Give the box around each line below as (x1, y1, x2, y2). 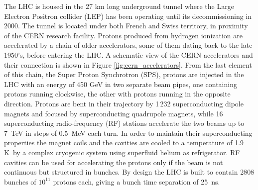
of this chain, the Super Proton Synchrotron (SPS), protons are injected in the (4, 69, 244, 80)
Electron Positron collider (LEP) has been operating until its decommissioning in (4, 10, 252, 21)
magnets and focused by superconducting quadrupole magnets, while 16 (4, 108, 223, 118)
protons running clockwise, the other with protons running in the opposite (4, 89, 231, 99)
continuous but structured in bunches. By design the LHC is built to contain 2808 (4, 167, 255, 177)
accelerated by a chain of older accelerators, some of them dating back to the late (4, 40, 253, 50)
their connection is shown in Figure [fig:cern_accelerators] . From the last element (4, 59, 252, 70)
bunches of (4, 176, 36, 187)
